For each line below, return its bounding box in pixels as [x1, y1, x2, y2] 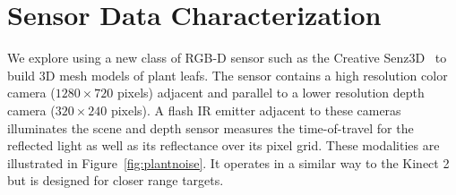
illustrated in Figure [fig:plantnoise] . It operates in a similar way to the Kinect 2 [7, 153, 450, 172]
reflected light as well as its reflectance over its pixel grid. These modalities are [7, 136, 440, 155]
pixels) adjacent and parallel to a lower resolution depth [116, 83, 425, 102]
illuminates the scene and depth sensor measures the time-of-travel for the [7, 118, 414, 137]
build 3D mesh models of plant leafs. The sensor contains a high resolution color [7, 65, 448, 84]
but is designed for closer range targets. [7, 171, 224, 190]
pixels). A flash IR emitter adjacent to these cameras [110, 100, 401, 119]
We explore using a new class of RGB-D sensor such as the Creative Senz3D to [7, 48, 447, 67]
